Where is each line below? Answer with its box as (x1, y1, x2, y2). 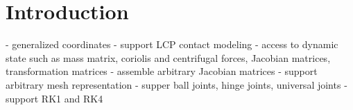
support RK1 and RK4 (6, 91, 103, 105)
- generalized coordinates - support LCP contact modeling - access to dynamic (6, 37, 338, 52)
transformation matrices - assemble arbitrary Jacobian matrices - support (6, 64, 318, 78)
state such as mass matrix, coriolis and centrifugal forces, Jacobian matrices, (6, 50, 331, 65)
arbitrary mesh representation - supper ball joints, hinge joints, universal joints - (6, 77, 347, 91)
